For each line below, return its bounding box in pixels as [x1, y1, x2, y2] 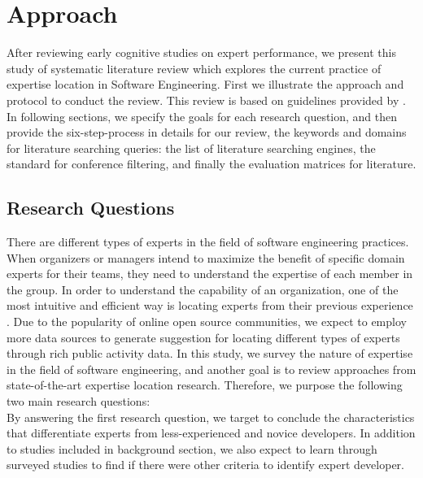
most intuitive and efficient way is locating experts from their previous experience [7, 297, 413, 314]
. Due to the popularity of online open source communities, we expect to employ [7, 313, 407, 330]
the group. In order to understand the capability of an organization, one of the [7, 280, 399, 298]
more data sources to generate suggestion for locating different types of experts [7, 328, 400, 345]
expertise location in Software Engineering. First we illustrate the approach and [7, 76, 404, 93]
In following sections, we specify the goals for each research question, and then [7, 107, 398, 124]
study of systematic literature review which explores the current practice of [7, 59, 382, 76]
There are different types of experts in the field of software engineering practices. [7, 233, 409, 250]
